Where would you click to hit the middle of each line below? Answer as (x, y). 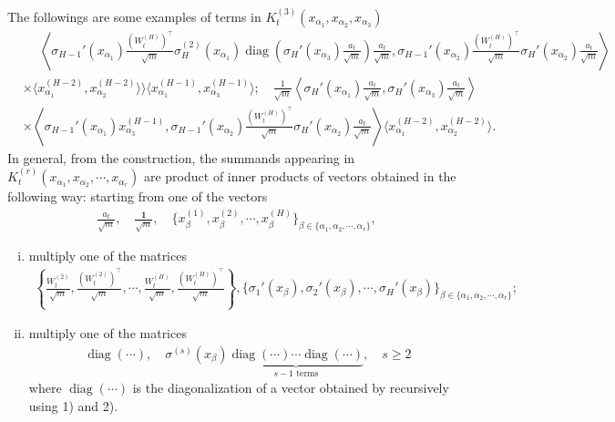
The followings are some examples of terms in (134, 16)
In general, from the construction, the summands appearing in (181, 157)
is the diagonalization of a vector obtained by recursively (291, 388)
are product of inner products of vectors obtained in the (300, 176)
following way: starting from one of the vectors (138, 196)
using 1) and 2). (73, 405)
